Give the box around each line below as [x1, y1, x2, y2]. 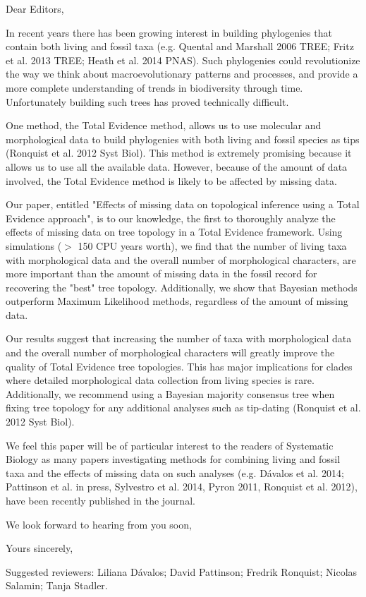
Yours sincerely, [6, 541, 73, 555]
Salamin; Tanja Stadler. [6, 578, 108, 593]
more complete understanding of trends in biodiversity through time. [6, 80, 303, 95]
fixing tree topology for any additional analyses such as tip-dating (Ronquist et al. [6, 400, 361, 415]
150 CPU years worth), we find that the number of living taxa [78, 238, 347, 253]
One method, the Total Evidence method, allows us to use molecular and [6, 118, 322, 133]
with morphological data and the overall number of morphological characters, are [6, 252, 356, 267]
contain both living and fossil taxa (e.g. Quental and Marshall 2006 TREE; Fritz [6, 39, 354, 54]
